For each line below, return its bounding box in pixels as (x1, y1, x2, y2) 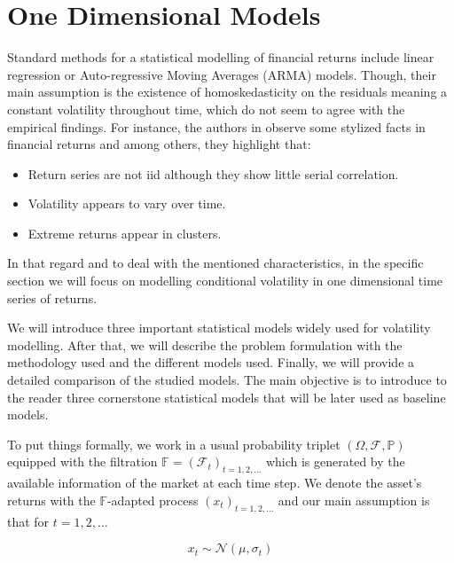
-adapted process (106, 490, 199, 509)
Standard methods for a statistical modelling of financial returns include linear (7, 48, 434, 66)
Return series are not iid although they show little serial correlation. (27, 164, 399, 183)
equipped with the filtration (7, 452, 158, 471)
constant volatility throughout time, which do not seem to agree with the (7, 99, 405, 118)
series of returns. (7, 288, 98, 307)
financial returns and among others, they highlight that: (7, 135, 311, 153)
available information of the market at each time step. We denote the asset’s (7, 473, 422, 492)
